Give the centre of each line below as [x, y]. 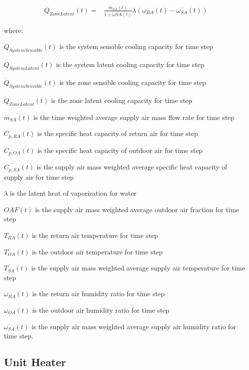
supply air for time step [39, 177]
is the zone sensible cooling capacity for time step [133, 82]
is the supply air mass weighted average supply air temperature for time [138, 268]
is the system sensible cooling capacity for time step [136, 46]
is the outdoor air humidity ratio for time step [101, 310]
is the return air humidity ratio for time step [98, 294]
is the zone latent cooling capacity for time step [122, 100]
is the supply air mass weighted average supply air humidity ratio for [134, 326]
